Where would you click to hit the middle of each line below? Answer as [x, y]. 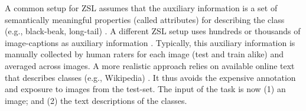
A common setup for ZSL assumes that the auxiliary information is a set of [141, 8]
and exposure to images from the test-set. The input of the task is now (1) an [145, 89]
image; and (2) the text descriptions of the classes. [96, 100]
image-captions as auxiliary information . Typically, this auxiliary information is [150, 42]
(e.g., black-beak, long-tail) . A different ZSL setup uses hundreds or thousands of [153, 31]
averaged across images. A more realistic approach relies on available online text [150, 65]
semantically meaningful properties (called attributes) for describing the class [145, 19]
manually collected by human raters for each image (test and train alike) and [144, 54]
